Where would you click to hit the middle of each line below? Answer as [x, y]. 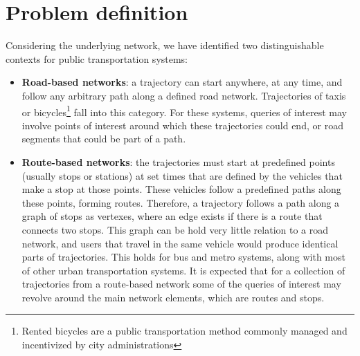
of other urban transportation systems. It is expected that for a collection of [183, 270]
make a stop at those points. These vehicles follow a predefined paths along [181, 189]
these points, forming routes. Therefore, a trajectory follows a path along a [181, 202]
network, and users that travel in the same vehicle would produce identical [180, 243]
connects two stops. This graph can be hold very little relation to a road [175, 229]
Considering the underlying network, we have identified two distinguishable [165, 45]
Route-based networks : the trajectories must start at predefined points [178, 161]
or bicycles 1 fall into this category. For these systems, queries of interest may [184, 111]
